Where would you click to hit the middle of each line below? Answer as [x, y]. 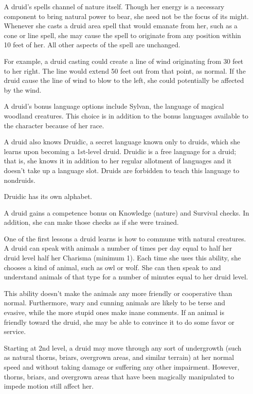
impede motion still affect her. [49, 386]
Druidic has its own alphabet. [48, 196]
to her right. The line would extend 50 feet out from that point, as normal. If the [125, 70]
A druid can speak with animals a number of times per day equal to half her [118, 248]
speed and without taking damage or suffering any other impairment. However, [122, 367]
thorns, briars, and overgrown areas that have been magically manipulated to [119, 376]
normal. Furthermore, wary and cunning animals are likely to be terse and [115, 303]
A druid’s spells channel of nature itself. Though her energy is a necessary [114, 6]
